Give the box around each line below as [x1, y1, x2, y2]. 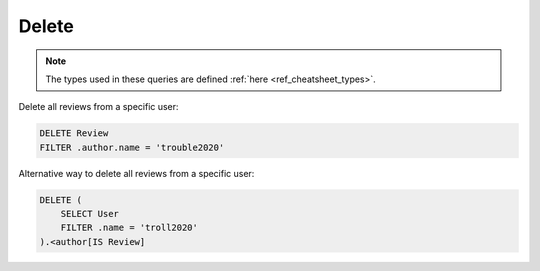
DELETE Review [39, 128, 109, 139]
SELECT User [60, 208, 120, 220]
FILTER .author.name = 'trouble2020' [39, 141, 225, 153]
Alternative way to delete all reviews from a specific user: [18, 167, 255, 179]
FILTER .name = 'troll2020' [60, 222, 199, 234]
